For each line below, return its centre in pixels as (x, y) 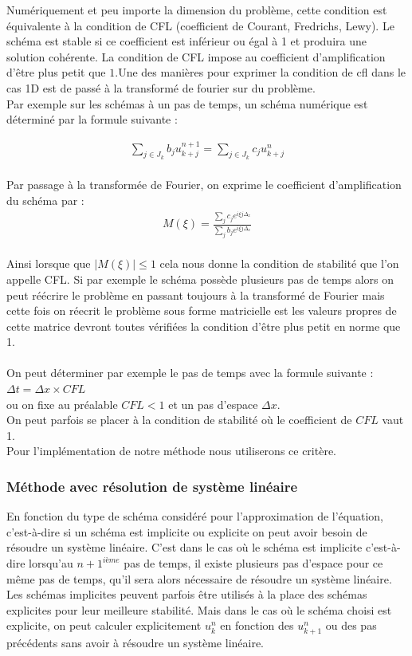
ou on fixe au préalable (62, 404)
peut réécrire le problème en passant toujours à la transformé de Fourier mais (196, 295)
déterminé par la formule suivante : (92, 119)
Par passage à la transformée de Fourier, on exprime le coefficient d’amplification (204, 185)
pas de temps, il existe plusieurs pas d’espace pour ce (253, 563)
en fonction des (257, 625)
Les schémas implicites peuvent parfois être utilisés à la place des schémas (187, 594)
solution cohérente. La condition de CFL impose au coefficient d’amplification (196, 56)
